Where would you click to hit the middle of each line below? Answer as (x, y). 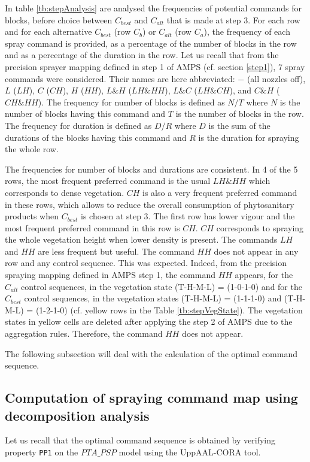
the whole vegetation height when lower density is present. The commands (141, 239)
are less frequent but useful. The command (116, 251)
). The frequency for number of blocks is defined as (131, 102)
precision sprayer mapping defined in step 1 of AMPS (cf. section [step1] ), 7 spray (155, 66)
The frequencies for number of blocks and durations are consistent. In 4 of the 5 (151, 169)
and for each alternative (48, 31)
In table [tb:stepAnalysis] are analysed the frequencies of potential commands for (154, 8)
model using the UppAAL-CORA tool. (190, 452)
